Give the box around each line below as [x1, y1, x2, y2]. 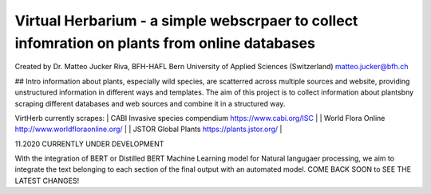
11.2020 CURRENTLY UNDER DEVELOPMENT [14, 139, 164, 149]
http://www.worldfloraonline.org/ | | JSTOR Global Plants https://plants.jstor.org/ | [14, 124, 283, 134]
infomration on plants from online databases [14, 34, 315, 52]
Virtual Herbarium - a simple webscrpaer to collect [14, 12, 358, 29]
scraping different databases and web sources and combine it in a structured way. [14, 99, 286, 108]
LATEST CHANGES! [14, 176, 80, 185]
